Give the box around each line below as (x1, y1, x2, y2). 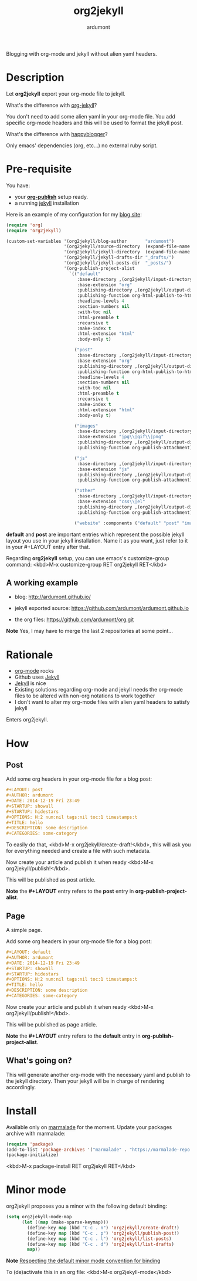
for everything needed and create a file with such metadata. (6, 848, 151, 855)
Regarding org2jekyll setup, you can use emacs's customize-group (6, 554, 169, 561)
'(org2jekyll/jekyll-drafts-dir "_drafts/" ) (63, 255, 175, 260)
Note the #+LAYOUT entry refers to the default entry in (6, 1032, 141, 1039)
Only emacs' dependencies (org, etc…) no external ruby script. (6, 142, 158, 149)
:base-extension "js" (77, 466, 130, 472)
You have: (6, 182, 30, 189)
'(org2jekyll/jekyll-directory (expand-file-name (63, 249, 191, 255)
